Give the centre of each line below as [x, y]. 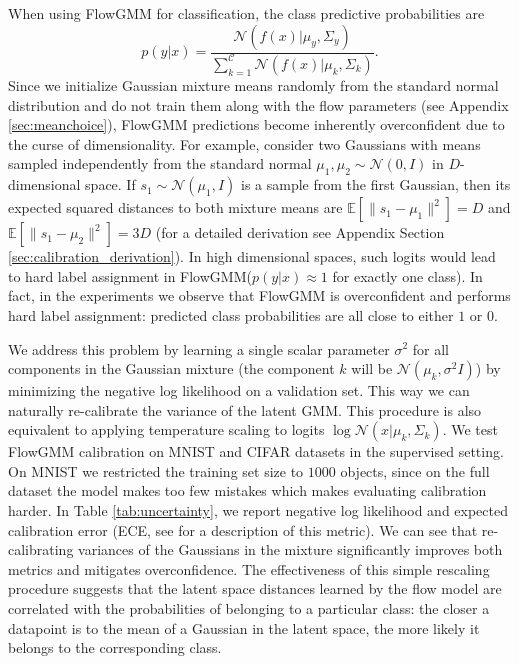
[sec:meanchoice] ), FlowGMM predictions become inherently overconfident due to [256, 124]
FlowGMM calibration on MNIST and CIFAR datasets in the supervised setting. [256, 451]
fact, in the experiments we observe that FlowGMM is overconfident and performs [259, 295]
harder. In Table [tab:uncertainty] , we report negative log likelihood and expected [258, 510]
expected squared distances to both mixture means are [175, 207]
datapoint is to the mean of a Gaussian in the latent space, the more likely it [244, 627]
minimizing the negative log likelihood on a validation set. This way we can [239, 390]
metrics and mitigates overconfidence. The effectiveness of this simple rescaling [249, 568]
